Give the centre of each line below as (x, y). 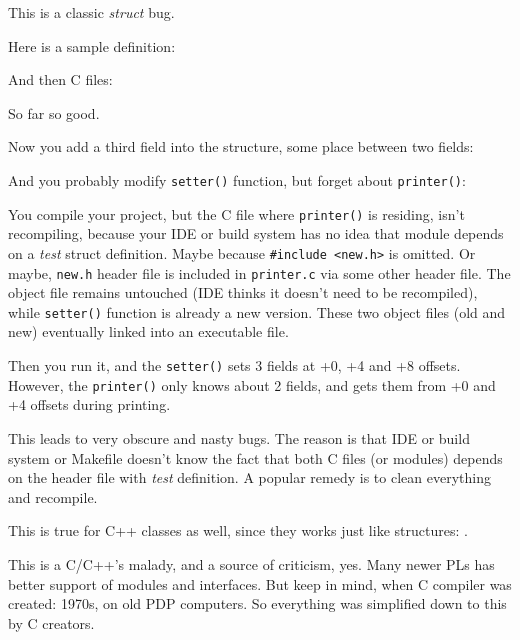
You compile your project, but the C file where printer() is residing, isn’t (236, 213)
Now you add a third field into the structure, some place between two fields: (241, 146)
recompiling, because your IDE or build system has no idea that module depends (256, 233)
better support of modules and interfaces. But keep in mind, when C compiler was (260, 583)
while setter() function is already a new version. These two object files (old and (257, 311)
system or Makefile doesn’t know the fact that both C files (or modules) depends (255, 457)
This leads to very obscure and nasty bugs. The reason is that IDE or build (239, 437)
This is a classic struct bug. (91, 12)
